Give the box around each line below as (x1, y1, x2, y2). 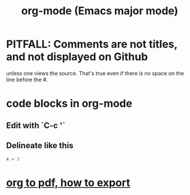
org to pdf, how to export (6, 176, 131, 190)
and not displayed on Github (6, 50, 148, 63)
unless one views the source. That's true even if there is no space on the (6, 69, 184, 76)
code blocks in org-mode (6, 97, 132, 110)
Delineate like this (6, 140, 74, 151)
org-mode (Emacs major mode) (21, 4, 179, 18)
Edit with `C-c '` (6, 120, 65, 130)
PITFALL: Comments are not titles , (6, 37, 178, 51)
